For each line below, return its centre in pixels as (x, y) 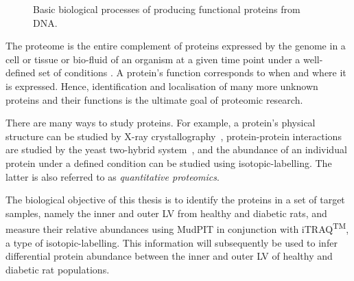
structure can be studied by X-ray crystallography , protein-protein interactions (174, 136)
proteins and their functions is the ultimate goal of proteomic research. (154, 99)
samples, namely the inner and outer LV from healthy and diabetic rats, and (166, 213)
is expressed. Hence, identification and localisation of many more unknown (162, 86)
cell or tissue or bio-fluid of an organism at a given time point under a (153, 59)
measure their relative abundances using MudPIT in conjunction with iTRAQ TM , (177, 228)
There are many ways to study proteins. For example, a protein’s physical (161, 123)
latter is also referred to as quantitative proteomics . (113, 176)
